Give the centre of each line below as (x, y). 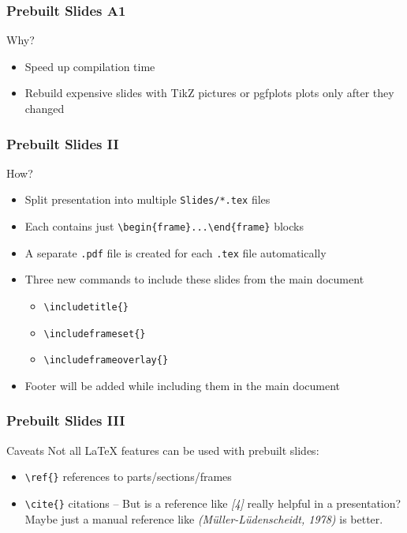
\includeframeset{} (95, 334)
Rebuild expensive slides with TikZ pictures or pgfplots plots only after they (209, 93)
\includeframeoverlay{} (106, 360)
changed (45, 108)
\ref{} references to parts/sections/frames (128, 477)
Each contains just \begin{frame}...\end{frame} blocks (164, 226)
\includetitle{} (86, 307)
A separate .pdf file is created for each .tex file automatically (175, 252)
